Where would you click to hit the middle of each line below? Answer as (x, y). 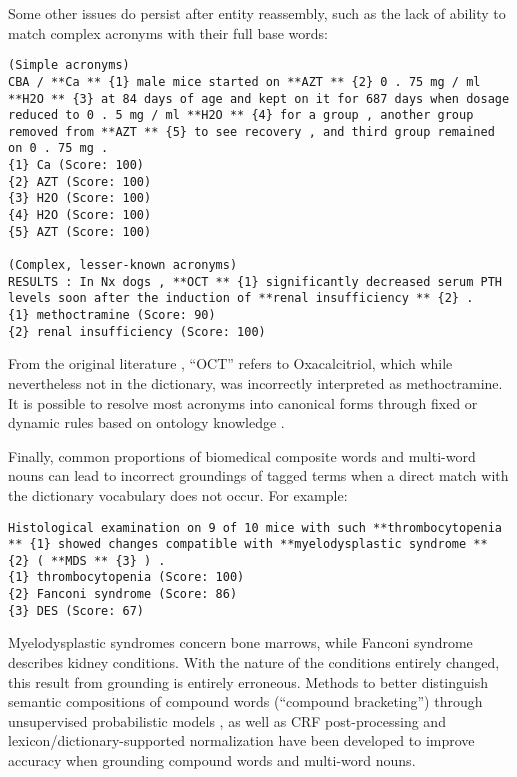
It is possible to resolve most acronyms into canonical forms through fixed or (243, 402)
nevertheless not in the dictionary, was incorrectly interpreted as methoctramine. (255, 382)
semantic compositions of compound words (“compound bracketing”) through (245, 701)
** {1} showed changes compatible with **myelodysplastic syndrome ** (248, 544)
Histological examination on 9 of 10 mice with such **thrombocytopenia (255, 527)
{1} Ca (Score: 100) (76, 165)
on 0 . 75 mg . (58, 148)
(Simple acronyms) (69, 65)
